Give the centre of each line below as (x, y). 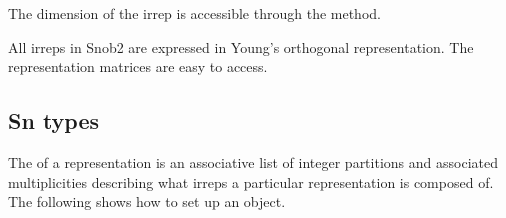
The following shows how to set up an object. (147, 201)
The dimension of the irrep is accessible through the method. (194, 13)
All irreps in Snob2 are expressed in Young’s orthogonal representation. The (241, 46)
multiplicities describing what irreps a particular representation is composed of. (251, 181)
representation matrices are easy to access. (138, 66)
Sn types (54, 120)
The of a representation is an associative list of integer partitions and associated (253, 161)
